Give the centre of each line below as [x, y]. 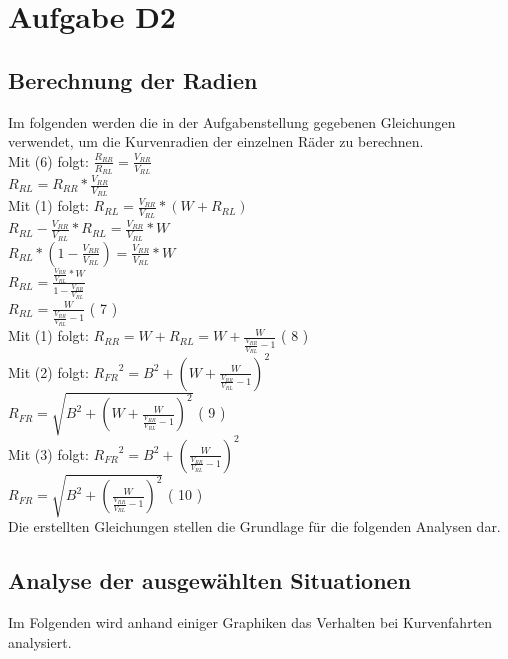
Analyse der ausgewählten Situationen [210, 580]
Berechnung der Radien [133, 79]
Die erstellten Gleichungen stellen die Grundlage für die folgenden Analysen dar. [254, 526]
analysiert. [40, 641]
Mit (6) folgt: [48, 160]
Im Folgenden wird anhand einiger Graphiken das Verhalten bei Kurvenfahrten [250, 622]
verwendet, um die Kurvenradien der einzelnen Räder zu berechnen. [216, 141]
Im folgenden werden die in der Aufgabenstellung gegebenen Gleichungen [232, 121]
